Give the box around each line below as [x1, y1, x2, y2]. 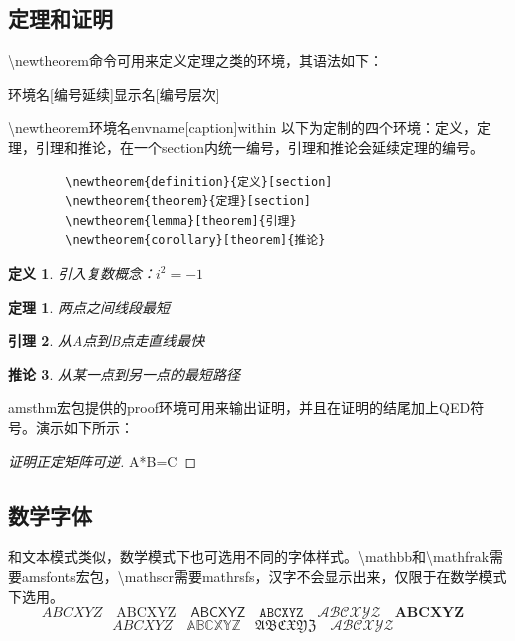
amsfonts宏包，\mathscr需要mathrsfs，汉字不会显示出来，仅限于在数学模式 [21, 565, 507, 586]
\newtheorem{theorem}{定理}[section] [65, 194, 311, 209]
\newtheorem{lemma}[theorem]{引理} [65, 213, 297, 228]
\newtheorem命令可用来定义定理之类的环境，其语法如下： [8, 50, 383, 71]
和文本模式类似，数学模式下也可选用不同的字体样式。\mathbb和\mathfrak [8, 546, 490, 567]
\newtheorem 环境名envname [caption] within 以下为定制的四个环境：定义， [8, 117, 478, 138]
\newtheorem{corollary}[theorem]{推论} [65, 233, 326, 248]
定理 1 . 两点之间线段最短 [8, 296, 170, 317]
